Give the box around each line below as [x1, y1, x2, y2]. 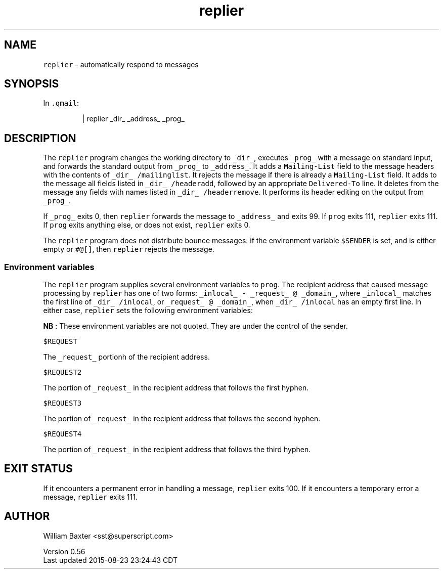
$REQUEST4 [43, 430, 82, 438]
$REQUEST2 [43, 368, 82, 377]
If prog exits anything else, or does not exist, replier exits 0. [43, 221, 250, 230]
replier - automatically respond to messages [43, 60, 199, 69]
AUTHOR [4, 510, 50, 523]
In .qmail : [43, 99, 79, 108]
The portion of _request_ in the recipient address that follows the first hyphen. [43, 383, 309, 392]
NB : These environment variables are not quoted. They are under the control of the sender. [43, 322, 348, 331]
